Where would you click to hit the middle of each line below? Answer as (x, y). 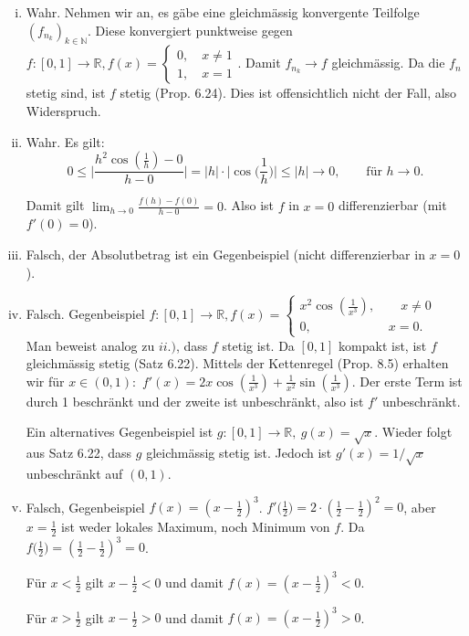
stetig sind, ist (66, 93)
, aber (420, 507)
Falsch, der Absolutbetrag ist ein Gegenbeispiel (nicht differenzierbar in (225, 254)
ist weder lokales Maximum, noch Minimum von (196, 527)
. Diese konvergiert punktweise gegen (190, 30)
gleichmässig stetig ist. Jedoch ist (239, 453)
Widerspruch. (63, 110)
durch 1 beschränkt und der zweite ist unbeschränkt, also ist (195, 401)
